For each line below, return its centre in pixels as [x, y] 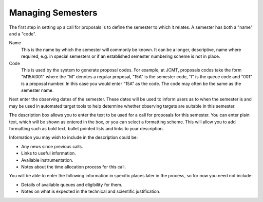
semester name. [37, 90]
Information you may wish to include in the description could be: [74, 137]
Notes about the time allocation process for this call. [74, 167]
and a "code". [23, 34]
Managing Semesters [53, 13]
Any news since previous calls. [52, 146]
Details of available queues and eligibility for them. [72, 185]
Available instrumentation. [47, 160]
